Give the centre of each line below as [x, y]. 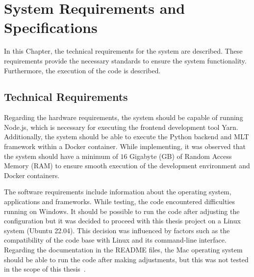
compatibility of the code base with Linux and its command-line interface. [115, 240]
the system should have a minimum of [61, 156]
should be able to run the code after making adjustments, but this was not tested [126, 259]
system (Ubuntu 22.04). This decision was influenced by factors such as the [117, 230]
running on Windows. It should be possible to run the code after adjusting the [122, 211]
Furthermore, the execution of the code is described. [82, 70]
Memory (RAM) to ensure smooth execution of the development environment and [127, 166]
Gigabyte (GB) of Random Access [181, 156]
